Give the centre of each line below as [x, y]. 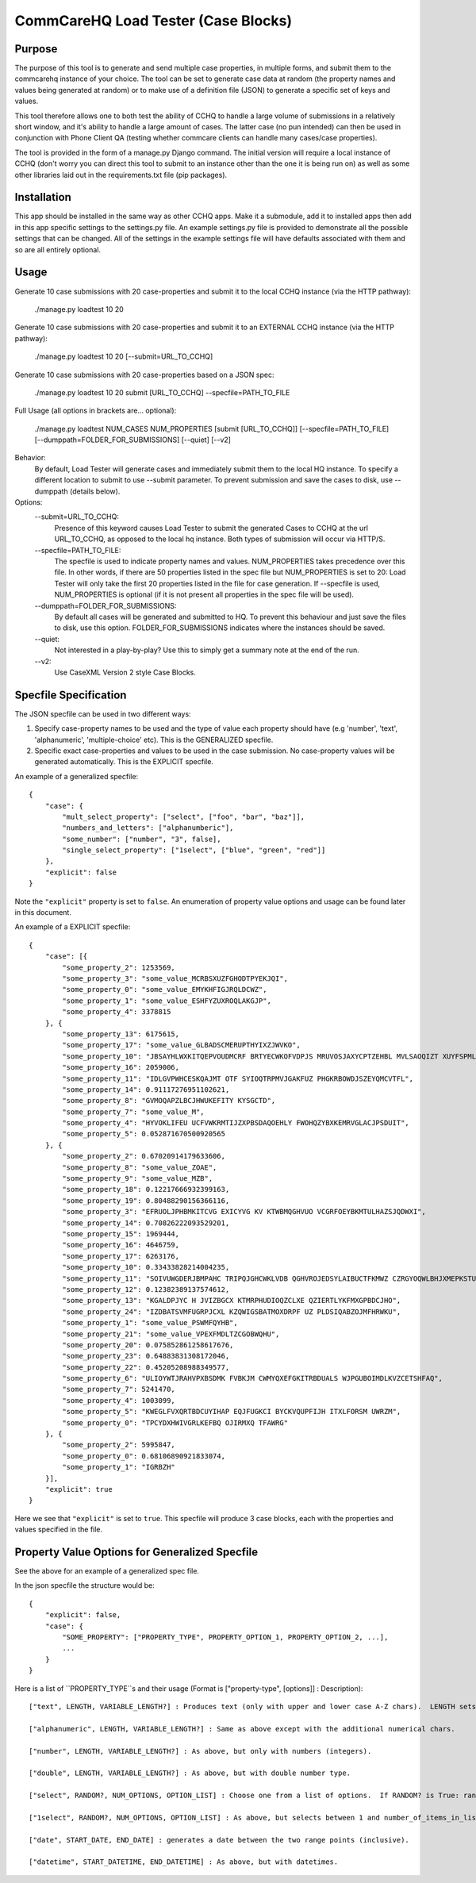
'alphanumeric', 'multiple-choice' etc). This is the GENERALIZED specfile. [154, 740]
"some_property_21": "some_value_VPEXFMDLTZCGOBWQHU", [171, 1334]
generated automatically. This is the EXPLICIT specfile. [124, 762]
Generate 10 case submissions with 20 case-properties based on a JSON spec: [144, 375]
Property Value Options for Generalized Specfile [136, 1552]
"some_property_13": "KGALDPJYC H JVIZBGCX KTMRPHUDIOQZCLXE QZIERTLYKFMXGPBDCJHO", [232, 1301]
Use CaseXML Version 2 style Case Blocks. [125, 672]
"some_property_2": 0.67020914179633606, [144, 1156]
